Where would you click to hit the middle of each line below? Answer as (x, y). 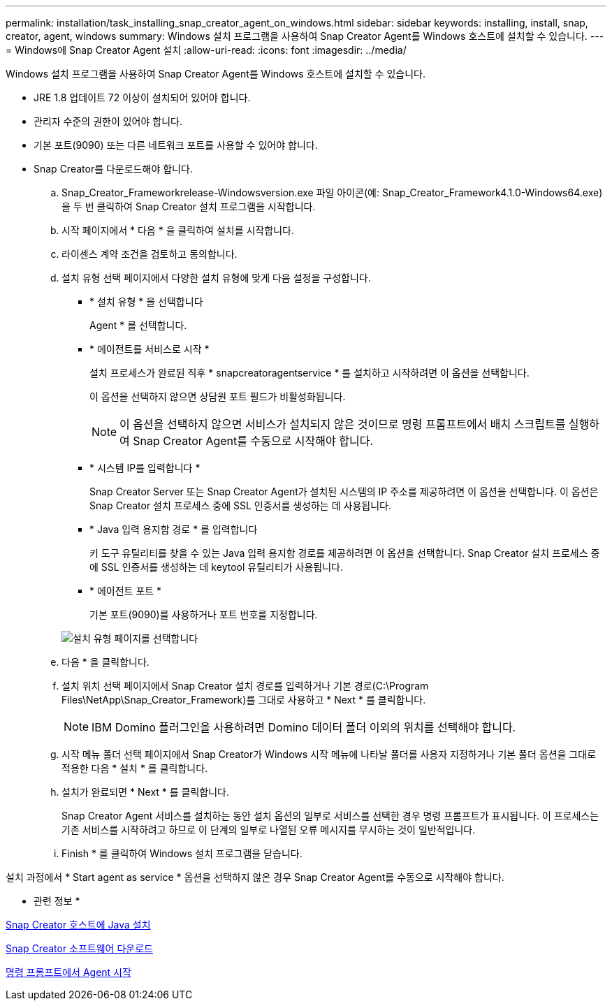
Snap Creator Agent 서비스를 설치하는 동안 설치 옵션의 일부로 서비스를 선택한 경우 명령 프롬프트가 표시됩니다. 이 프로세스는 (330, 816)
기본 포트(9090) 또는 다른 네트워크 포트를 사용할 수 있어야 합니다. (176, 145)
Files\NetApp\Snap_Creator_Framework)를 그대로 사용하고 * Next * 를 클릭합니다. (244, 700)
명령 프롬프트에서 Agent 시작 (68, 972)
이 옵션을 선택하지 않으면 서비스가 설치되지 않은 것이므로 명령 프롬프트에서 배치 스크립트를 (343, 424)
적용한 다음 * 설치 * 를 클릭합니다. (135, 768)
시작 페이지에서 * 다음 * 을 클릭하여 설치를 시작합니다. (178, 230)
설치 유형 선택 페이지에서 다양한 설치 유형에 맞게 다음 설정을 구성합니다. (216, 278)
